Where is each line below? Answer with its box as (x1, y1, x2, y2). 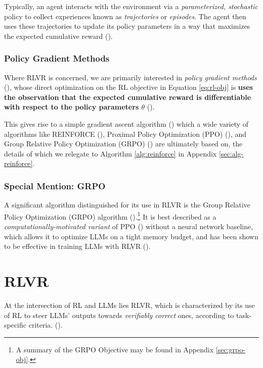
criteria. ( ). (28, 320, 63, 330)
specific (4, 320, 27, 330)
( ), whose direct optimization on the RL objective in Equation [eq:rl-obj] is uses (4, 82, 253, 92)
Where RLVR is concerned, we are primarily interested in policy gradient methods (4, 72, 257, 82)
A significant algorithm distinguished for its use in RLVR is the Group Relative (4, 199, 250, 210)
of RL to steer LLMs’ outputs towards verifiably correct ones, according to (4, 309, 234, 320)
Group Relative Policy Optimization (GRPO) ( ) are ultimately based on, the (4, 138, 243, 149)
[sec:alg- (218, 148, 244, 159)
